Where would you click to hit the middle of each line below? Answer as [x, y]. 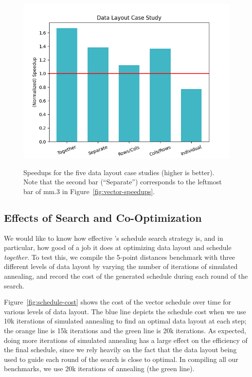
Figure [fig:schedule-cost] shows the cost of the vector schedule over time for [118, 302]
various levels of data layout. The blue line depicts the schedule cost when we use [125, 311]
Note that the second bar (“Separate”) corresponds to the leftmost [123, 182]
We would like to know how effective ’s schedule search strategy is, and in [114, 238]
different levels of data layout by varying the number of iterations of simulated [121, 266]
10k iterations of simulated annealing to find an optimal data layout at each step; [125, 321]
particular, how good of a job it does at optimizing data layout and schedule [118, 247]
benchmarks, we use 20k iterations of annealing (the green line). [99, 368]
